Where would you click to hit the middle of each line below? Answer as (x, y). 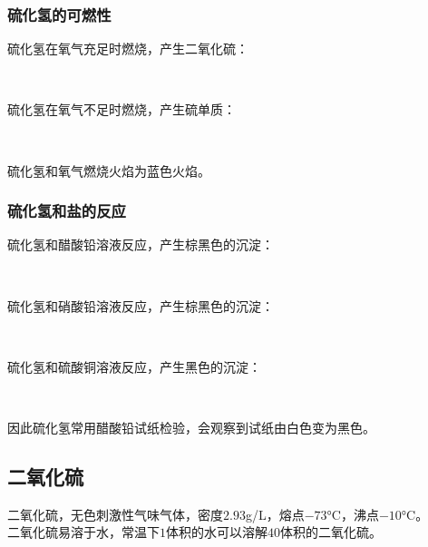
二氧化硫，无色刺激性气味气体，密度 (115, 514)
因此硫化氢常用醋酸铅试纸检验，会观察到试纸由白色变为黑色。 (191, 427)
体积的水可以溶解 (217, 532)
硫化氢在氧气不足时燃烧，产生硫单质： (122, 109)
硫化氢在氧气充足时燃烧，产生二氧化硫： (128, 49)
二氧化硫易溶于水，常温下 (83, 532)
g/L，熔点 (275, 514)
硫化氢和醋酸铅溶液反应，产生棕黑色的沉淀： (141, 244)
